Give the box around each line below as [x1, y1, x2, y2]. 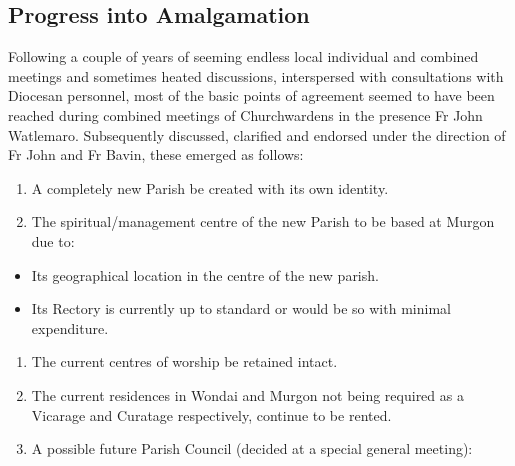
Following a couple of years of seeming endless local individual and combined [8, 46, 479, 67]
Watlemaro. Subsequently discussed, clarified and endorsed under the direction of [8, 124, 506, 145]
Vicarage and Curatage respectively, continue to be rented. [31, 404, 392, 425]
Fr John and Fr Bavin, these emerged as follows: [8, 144, 304, 165]
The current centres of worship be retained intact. [31, 351, 338, 372]
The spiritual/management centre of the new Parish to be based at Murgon [31, 211, 495, 232]
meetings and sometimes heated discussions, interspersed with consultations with [8, 65, 504, 86]
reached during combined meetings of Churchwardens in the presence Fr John [8, 104, 483, 125]
